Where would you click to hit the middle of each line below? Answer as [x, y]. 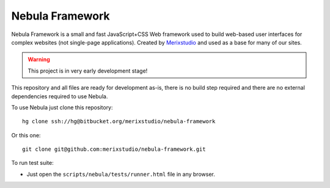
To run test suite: [33, 163]
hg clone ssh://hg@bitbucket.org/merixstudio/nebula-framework [119, 121]
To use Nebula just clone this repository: [62, 107]
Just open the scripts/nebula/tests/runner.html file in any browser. [121, 174]
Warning [39, 60]
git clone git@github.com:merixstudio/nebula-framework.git [114, 149]
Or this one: [26, 135]
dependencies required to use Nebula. [60, 96]
